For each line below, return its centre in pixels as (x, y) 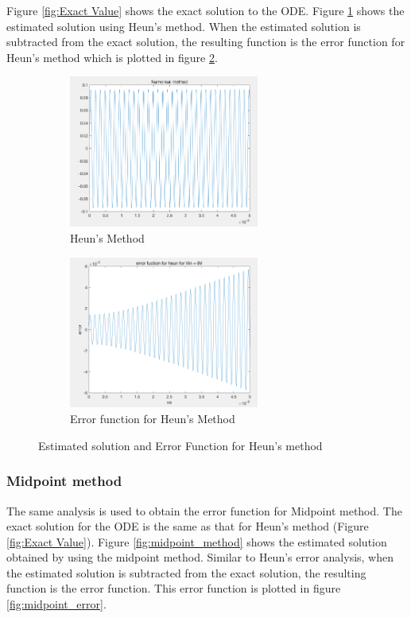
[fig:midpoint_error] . (56, 604)
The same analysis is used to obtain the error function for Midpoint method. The (204, 510)
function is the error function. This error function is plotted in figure (174, 588)
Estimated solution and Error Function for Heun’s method (180, 445)
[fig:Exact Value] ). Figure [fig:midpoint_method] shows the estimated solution (197, 541)
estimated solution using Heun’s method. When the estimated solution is (184, 26)
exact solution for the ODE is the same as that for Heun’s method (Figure (188, 526)
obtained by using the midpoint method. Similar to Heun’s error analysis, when (200, 557)
